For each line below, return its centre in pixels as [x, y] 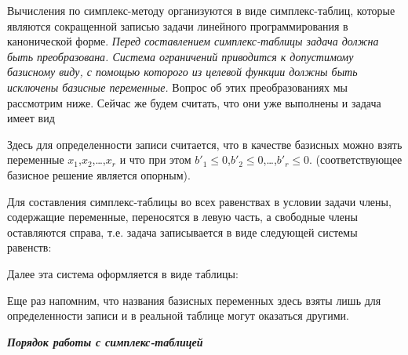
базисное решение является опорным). [99, 174]
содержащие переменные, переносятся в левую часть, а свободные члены [182, 217]
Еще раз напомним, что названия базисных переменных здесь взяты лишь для [194, 300]
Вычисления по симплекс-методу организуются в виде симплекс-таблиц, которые [201, 10]
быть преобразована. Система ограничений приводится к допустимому [180, 56]
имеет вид [31, 118]
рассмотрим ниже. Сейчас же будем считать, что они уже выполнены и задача [194, 102]
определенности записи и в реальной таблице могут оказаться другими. [178, 315]
